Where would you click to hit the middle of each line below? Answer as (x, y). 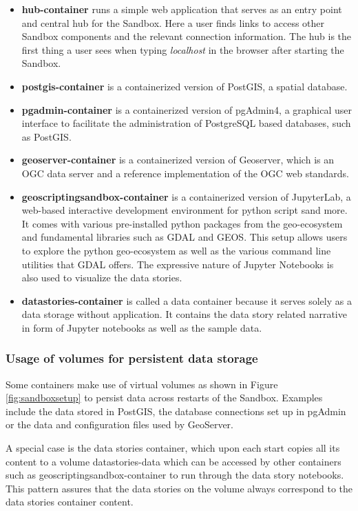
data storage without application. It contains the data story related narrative (184, 314)
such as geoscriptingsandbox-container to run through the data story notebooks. (175, 475)
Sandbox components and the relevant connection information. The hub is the (187, 36)
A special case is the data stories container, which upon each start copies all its (173, 448)
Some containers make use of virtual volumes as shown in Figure (142, 384)
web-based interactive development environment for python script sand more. (185, 210)
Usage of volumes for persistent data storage (132, 358)
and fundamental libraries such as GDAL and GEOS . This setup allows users (185, 237)
